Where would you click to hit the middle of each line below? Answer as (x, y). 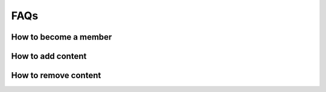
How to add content (49, 56)
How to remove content (56, 75)
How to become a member (62, 37)
